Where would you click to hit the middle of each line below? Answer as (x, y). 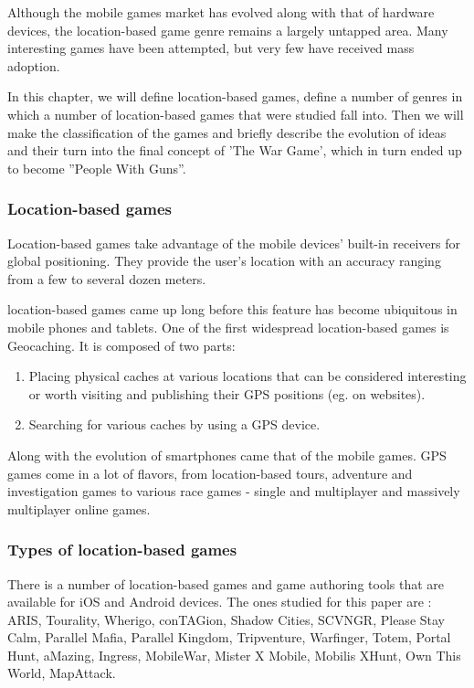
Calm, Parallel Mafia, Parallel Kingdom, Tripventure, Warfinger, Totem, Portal (229, 637)
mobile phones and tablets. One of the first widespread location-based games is (228, 327)
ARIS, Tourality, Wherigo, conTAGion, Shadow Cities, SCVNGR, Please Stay (226, 619)
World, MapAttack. (62, 673)
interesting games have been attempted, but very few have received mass (211, 48)
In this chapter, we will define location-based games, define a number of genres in (235, 96)
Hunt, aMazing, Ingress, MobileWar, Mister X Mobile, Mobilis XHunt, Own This (234, 655)
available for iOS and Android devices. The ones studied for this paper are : (220, 602)
